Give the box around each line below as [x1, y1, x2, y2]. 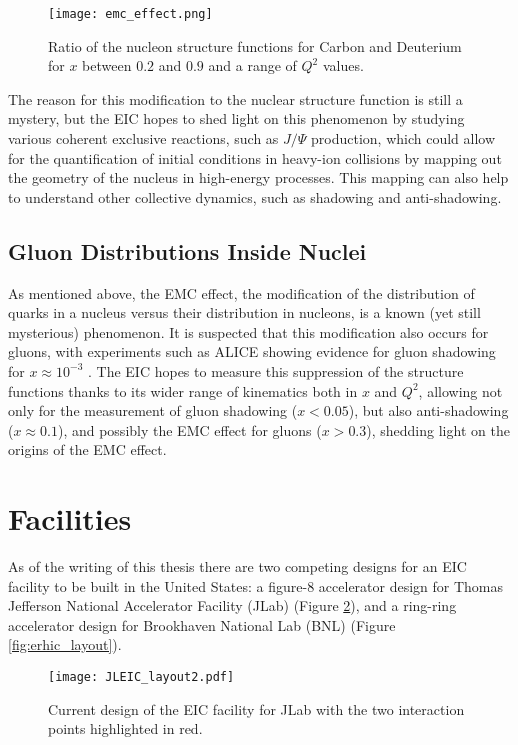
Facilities [8, 498, 132, 539]
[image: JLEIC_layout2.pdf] [48, 670, 235, 685]
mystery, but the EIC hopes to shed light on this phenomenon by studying [8, 108, 465, 129]
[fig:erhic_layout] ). [8, 634, 122, 655]
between [82, 55, 132, 76]
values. [322, 55, 364, 76]
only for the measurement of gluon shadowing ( [8, 400, 298, 421]
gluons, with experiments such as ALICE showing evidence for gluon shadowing [8, 341, 496, 362]
